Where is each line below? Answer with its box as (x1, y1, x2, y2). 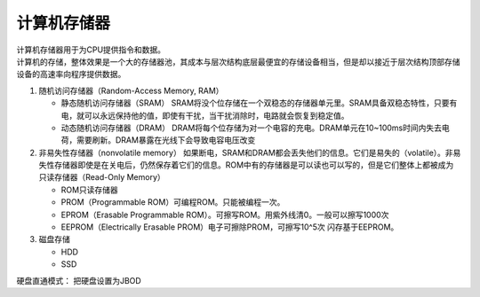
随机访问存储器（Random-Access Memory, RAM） (38, 85, 224, 96)
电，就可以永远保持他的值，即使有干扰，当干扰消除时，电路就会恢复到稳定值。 (60, 110, 349, 121)
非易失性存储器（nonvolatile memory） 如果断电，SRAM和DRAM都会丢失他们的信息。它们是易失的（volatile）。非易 (38, 147, 461, 158)
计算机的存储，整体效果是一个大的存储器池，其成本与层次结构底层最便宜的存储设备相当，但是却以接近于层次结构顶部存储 (16, 56, 460, 66)
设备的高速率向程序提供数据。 (16, 69, 126, 80)
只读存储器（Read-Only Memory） (38, 172, 166, 183)
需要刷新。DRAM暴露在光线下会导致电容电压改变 (76, 135, 256, 145)
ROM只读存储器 (60, 184, 119, 195)
